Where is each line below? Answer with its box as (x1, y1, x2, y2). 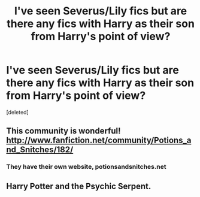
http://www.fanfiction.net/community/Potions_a (6, 135, 192, 146)
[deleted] (6, 108, 29, 116)
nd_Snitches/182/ (6, 145, 74, 155)
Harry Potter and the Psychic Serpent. (6, 181, 151, 191)
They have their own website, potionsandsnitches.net (6, 163, 166, 171)
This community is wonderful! (6, 126, 121, 136)
